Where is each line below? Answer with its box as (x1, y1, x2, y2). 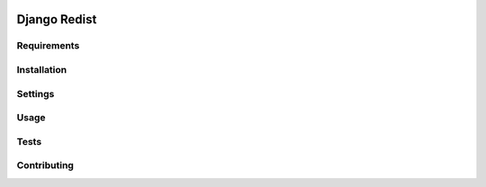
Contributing (16, 159, 74, 172)
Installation (16, 63, 67, 76)
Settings (16, 87, 55, 100)
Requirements (16, 40, 80, 52)
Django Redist (16, 12, 97, 27)
